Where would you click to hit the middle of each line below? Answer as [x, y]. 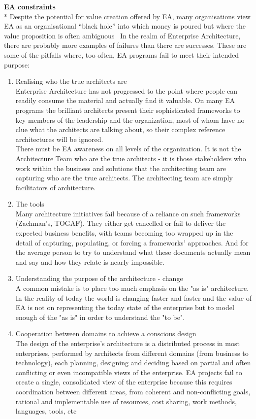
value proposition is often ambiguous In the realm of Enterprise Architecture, [122, 35]
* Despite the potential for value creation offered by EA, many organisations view [127, 16]
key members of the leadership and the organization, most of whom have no [130, 120]
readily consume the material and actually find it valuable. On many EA [125, 100]
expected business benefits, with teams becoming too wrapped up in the [124, 233]
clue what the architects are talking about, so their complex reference [120, 129]
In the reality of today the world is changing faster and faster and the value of [133, 297]
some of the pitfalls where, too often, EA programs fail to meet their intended [121, 54]
